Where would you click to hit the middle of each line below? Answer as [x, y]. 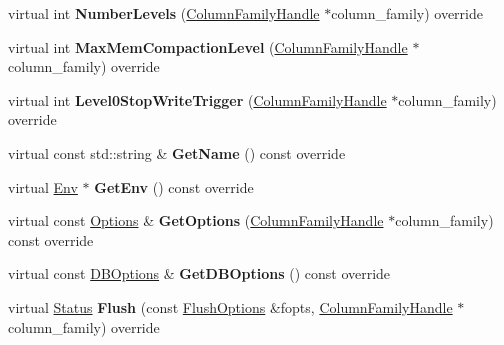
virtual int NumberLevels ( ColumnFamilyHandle [164, 13]
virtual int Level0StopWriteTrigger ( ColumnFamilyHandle [197, 99]
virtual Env [43, 186]
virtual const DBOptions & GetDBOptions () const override [199, 273]
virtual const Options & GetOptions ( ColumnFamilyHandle [196, 220]
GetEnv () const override [174, 186]
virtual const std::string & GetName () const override [177, 152]
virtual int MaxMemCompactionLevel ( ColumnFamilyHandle [208, 46]
